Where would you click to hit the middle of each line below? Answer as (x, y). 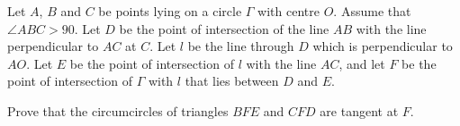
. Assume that (372, 11)
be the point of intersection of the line (224, 28)
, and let (362, 63)
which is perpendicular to (383, 46)
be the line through (241, 46)
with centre (289, 11)
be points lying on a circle (170, 11)
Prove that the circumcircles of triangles (118, 110)
